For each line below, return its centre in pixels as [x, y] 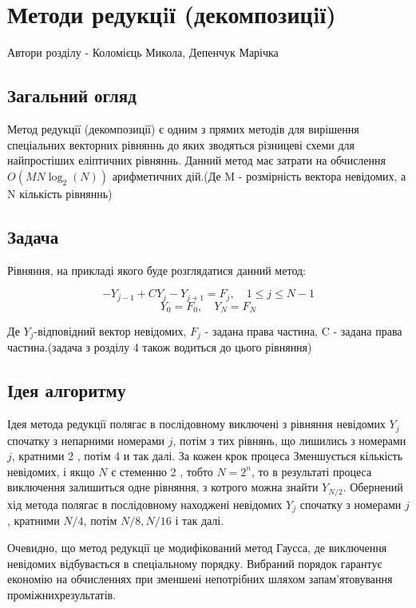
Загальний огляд [72, 95]
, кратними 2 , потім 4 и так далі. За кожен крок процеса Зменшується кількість [207, 456]
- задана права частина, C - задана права [303, 331]
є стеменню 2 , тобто [162, 471]
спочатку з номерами [351, 504]
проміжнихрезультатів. [62, 594]
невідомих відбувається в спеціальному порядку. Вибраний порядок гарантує [195, 563]
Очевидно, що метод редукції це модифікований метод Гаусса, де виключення [197, 547]
